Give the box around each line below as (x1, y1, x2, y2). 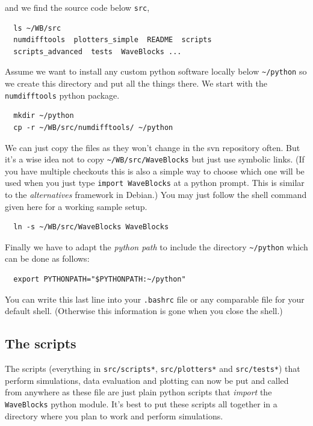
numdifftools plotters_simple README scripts (13, 35, 212, 45)
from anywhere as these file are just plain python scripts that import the (5, 386, 272, 398)
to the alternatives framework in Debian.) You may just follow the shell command (5, 188, 307, 201)
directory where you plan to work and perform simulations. (5, 409, 223, 422)
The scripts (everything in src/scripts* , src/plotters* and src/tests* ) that (5, 362, 300, 375)
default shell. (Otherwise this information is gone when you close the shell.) (5, 304, 283, 317)
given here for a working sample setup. (5, 200, 147, 212)
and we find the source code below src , (5, 1, 150, 13)
